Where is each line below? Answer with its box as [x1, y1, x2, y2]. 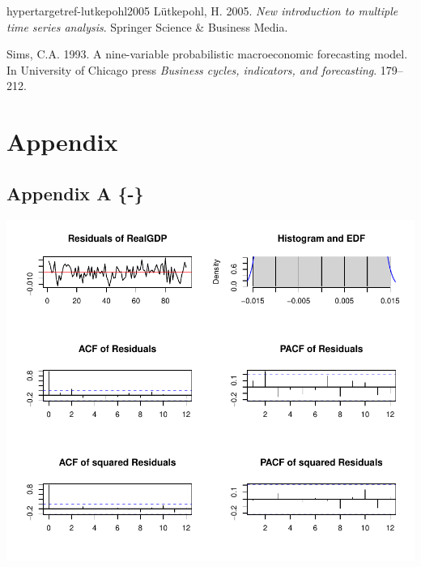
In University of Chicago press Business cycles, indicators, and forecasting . [6, 61, 377, 78]
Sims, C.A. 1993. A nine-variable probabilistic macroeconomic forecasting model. [6, 45, 408, 62]
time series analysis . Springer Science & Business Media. [6, 18, 288, 35]
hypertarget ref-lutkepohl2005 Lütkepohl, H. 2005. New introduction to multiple [6, 2, 398, 19]
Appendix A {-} [6, 180, 144, 205]
